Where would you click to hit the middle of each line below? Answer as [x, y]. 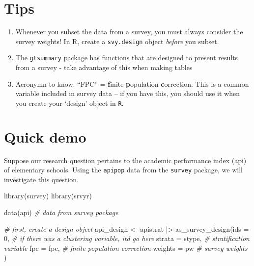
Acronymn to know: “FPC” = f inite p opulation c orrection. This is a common [132, 84]
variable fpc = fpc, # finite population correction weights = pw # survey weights [126, 248]
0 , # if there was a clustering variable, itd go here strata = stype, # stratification [127, 238]
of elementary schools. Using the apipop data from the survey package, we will [123, 170]
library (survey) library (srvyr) [48, 196]
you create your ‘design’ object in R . [70, 103]
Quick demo [45, 136]
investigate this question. [41, 179]
